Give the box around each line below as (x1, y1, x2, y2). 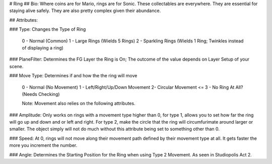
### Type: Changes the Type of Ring (9, 26, 86, 32)
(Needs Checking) (22, 91, 60, 97)
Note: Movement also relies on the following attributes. (22, 100, 135, 106)
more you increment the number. (9, 142, 78, 148)
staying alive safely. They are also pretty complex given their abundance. (9, 8, 161, 14)
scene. (9, 63, 24, 69)
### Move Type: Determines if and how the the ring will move (9, 73, 138, 79)
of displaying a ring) (22, 44, 64, 50)
